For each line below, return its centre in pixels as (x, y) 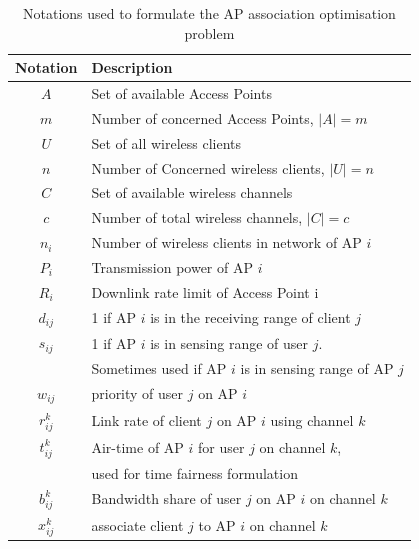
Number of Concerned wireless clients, (208, 167)
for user (221, 447)
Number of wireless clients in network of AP (226, 242)
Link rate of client (146, 419)
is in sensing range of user (229, 342)
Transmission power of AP (172, 266)
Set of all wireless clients (166, 142)
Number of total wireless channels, (197, 217)
